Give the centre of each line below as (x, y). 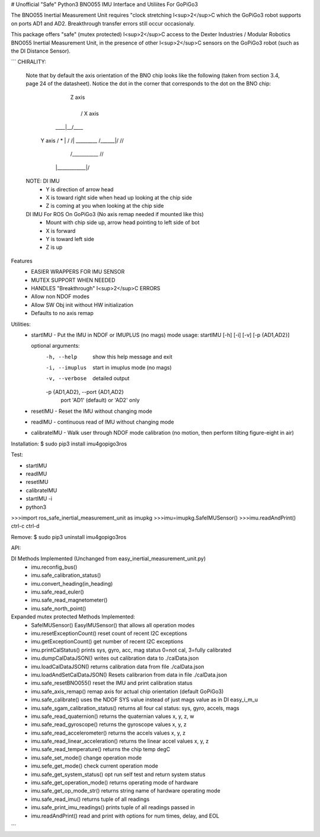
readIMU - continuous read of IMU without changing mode (103, 422)
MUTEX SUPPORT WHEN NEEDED (73, 280)
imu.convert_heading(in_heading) (72, 583)
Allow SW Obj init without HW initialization (82, 304)
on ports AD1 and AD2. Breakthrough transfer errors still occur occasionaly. (103, 23)
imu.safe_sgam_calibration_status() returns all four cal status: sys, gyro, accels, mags (135, 708)
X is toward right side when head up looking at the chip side (119, 198)
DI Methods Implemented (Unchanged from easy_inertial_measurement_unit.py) (108, 559)
